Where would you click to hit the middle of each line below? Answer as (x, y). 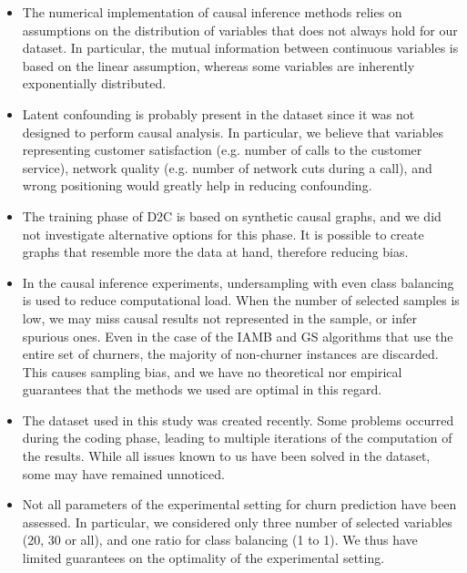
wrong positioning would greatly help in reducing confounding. (197, 185)
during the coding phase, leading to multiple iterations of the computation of (237, 438)
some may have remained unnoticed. (123, 473)
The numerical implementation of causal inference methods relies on (212, 12)
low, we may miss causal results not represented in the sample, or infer (219, 317)
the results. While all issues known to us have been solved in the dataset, (226, 456)
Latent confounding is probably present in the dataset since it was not (218, 113)
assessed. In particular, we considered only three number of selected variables (237, 522)
